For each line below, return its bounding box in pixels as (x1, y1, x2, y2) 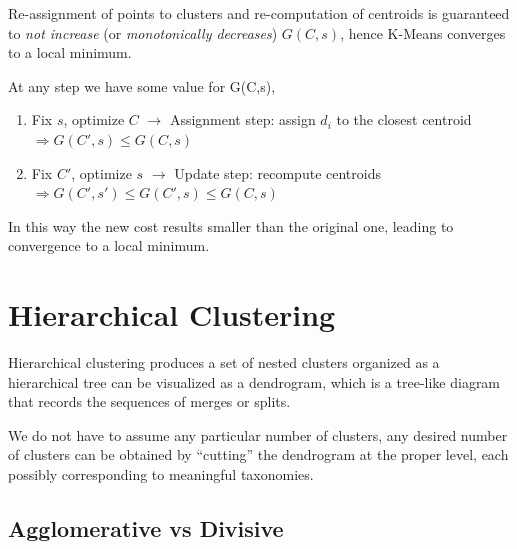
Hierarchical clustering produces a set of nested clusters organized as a (8, 352, 440, 373)
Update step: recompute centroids (174, 162, 381, 183)
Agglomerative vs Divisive (8, 513, 284, 544)
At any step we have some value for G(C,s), (8, 75, 276, 96)
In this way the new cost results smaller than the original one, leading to (8, 215, 454, 236)
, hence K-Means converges (340, 22, 506, 43)
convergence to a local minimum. (8, 235, 210, 256)
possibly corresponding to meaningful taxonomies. (8, 464, 314, 485)
